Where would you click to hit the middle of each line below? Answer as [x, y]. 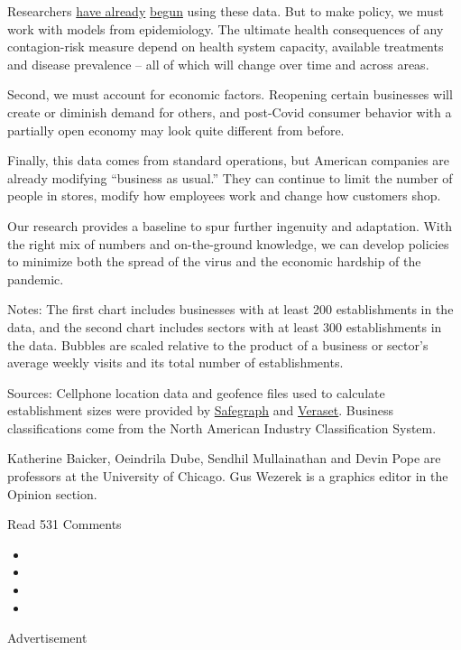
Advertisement [47, 638]
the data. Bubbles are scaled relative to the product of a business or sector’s [218, 344]
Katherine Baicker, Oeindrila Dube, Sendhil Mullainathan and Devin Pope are [224, 458]
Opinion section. [52, 493]
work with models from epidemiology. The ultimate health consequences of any [226, 28]
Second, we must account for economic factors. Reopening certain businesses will [230, 94]
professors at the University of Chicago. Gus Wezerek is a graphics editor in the [228, 476]
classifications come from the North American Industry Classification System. [222, 427]
